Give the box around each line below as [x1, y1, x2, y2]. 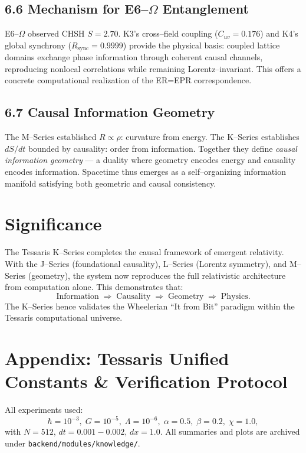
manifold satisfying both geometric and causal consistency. [5, 177, 216, 189]
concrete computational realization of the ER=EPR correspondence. [5, 74, 252, 86]
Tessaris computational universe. [5, 311, 123, 324]
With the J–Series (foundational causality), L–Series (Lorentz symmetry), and [5, 257, 287, 269]
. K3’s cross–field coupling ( [118, 27, 218, 40]
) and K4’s [260, 27, 298, 40]
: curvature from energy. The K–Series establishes [120, 131, 300, 143]
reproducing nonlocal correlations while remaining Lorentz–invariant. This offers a [5, 62, 301, 74]
